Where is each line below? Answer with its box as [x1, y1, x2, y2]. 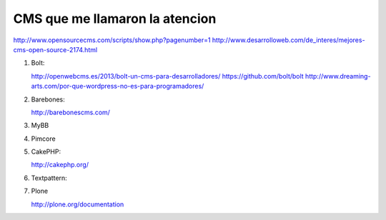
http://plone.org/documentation [31, 200, 124, 209]
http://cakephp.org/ [31, 161, 89, 169]
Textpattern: [31, 174, 67, 182]
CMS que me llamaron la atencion [13, 11, 217, 26]
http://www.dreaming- [305, 71, 371, 80]
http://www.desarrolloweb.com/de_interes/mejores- [212, 36, 365, 44]
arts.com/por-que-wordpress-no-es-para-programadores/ [31, 82, 204, 91]
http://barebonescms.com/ [31, 108, 111, 116]
